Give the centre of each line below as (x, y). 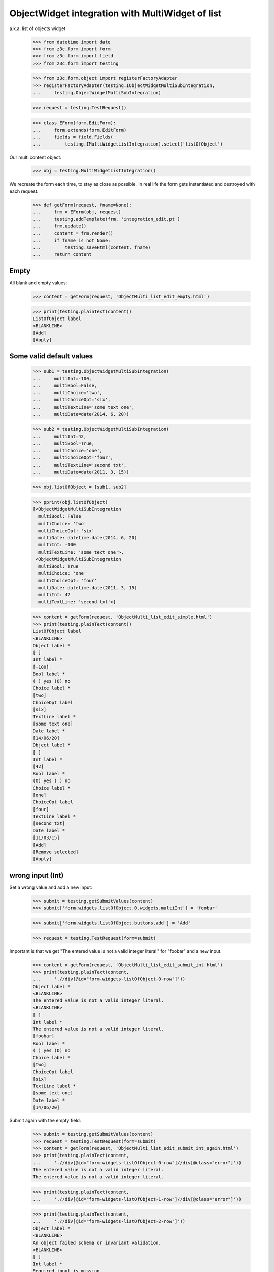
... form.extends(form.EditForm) (80, 130)
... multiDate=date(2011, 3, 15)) (81, 472)
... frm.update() (60, 226)
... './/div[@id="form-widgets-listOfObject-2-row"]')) (109, 1221)
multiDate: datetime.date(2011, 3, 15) (88, 587)
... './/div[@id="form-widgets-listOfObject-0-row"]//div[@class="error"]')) (137, 1162)
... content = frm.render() (73, 233)
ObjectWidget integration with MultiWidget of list (115, 13)
